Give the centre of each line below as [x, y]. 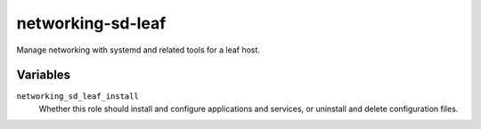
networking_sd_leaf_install [78, 97]
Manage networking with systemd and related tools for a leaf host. [138, 50]
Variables [44, 75]
